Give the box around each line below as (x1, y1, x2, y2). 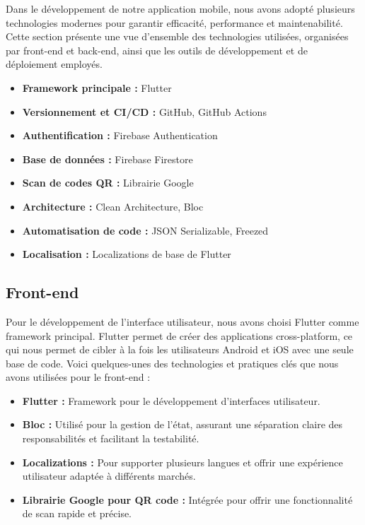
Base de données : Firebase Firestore (22, 151, 193, 166)
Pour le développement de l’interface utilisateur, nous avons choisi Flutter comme (6, 314, 359, 329)
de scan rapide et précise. (22, 506, 132, 521)
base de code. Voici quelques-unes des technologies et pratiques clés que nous (6, 355, 339, 370)
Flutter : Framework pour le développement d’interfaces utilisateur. (22, 393, 320, 408)
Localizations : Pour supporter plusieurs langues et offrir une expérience (22, 454, 343, 469)
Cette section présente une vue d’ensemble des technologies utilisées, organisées (6, 29, 349, 44)
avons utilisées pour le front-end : (6, 370, 151, 384)
